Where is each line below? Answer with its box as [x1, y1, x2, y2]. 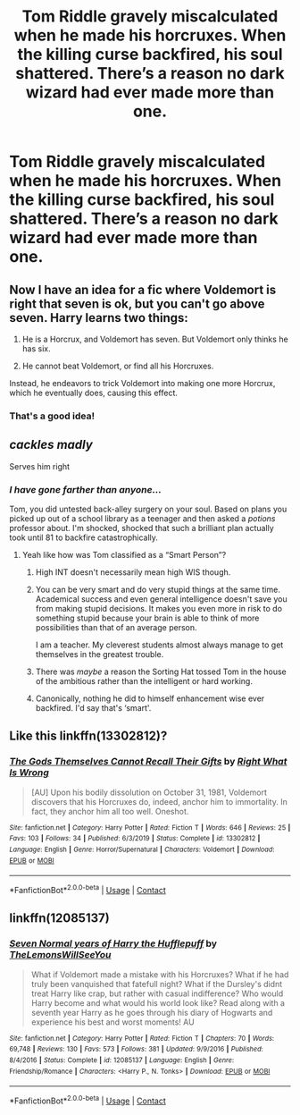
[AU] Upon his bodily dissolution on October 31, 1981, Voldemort [30, 787, 268, 798]
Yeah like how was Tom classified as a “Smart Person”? [21, 550, 227, 561]
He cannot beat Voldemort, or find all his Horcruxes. [21, 360, 214, 371]
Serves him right [9, 460, 70, 471]
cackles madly [9, 437, 94, 452]
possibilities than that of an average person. [35, 622, 198, 633]
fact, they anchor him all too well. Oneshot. [30, 806, 189, 816]
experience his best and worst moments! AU [30, 1017, 195, 1027]
